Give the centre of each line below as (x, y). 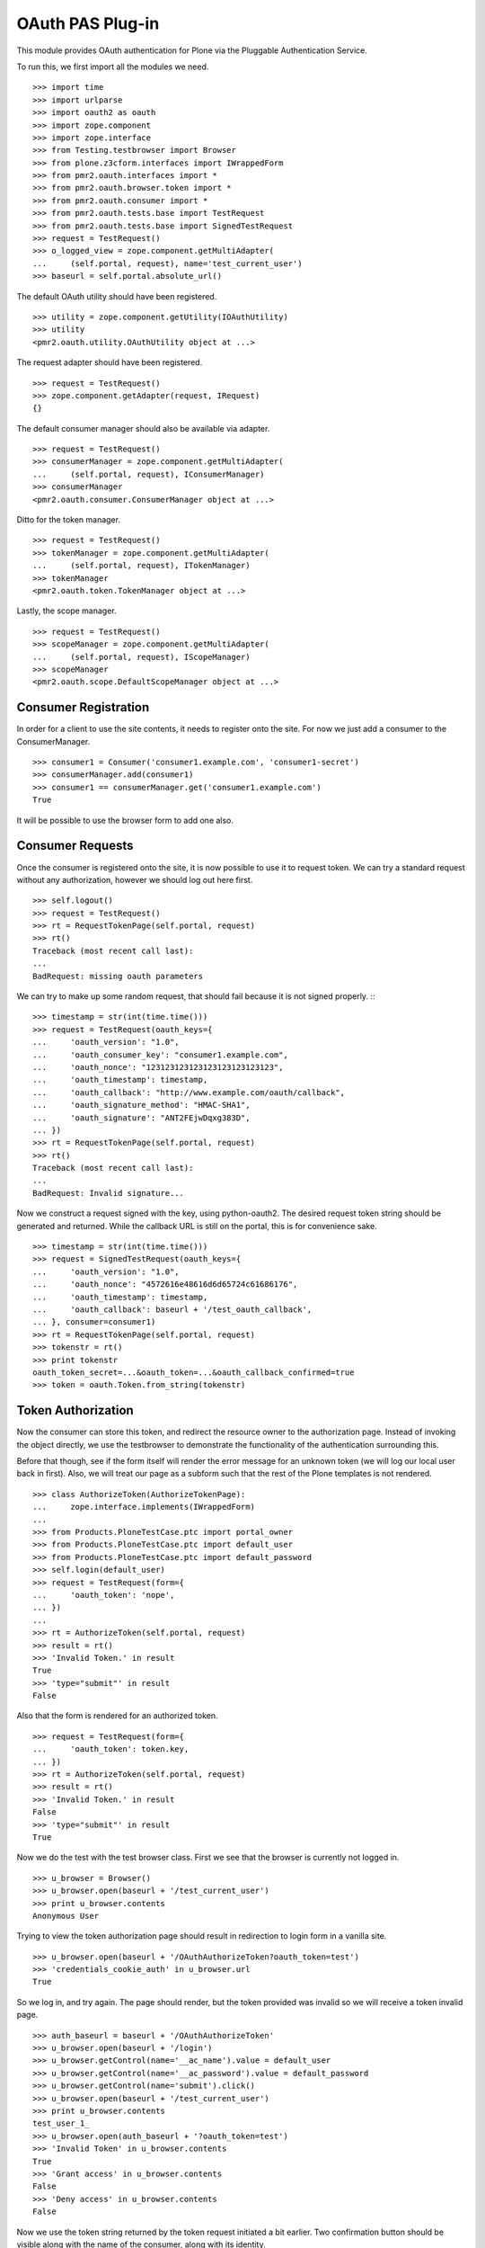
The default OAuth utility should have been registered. (117, 296)
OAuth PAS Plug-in (88, 23)
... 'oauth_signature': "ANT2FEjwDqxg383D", (141, 1118)
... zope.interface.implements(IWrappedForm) (144, 1507)
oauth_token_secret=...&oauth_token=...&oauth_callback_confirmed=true (194, 1372)
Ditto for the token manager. (69, 520)
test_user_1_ (61, 2123)
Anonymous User (66, 1916)
